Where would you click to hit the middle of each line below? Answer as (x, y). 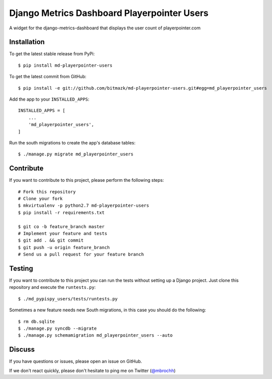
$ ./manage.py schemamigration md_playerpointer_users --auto (95, 335)
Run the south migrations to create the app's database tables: (72, 142)
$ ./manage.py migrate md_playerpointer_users (76, 154)
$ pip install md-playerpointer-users (65, 65)
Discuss (22, 349)
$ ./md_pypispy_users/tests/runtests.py (68, 299)
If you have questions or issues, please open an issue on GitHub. (76, 362)
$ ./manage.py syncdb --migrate (57, 328)
